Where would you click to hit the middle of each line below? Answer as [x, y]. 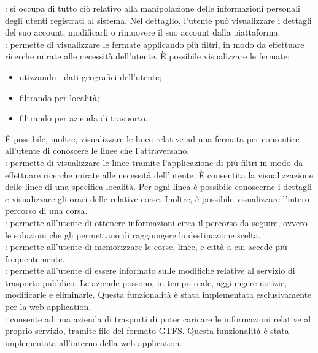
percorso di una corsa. [46, 211]
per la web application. [48, 307]
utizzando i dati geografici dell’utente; [91, 76]
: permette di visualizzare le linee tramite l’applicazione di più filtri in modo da [154, 162]
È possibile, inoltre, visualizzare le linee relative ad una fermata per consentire [152, 138]
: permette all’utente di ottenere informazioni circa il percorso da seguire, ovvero [156, 222]
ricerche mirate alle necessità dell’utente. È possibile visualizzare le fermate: [147, 56]
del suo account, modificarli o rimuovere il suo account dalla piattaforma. [143, 32]
